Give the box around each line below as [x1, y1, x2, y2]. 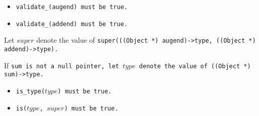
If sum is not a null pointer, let [4, 60, 119, 70]
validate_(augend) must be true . [16, 4, 128, 11]
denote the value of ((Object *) [139, 62, 251, 70]
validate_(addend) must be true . [16, 20, 128, 28]
